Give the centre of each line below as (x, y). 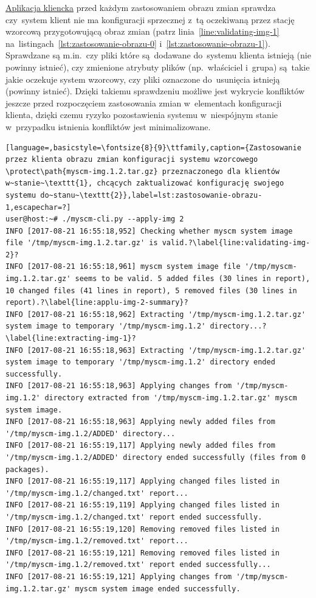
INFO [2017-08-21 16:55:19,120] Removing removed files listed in (143, 529)
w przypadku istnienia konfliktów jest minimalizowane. (108, 126)
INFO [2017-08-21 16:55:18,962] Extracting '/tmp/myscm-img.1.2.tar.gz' (156, 314)
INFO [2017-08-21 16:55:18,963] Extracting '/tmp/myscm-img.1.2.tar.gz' (156, 350)
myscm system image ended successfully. (158, 589)
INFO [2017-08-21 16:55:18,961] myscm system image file (123, 267)
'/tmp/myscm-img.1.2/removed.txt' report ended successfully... (138, 565)
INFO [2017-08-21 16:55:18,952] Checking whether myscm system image (149, 231)
